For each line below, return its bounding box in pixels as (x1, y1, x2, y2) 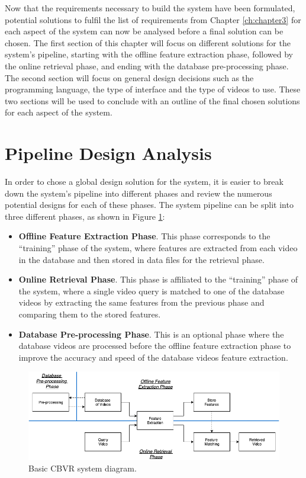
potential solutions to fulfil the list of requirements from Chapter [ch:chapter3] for (5, 13, 301, 25)
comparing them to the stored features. (18, 308, 161, 320)
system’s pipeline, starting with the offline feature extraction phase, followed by (5, 48, 294, 60)
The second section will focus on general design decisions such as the (5, 71, 254, 84)
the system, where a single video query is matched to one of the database (18, 284, 285, 297)
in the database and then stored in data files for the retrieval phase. (18, 253, 265, 265)
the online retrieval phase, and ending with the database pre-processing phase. (5, 59, 289, 72)
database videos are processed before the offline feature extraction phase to (18, 339, 291, 352)
